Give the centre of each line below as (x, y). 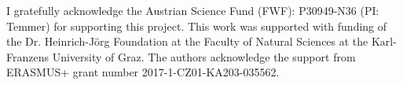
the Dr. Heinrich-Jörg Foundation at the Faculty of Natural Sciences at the (187, 41)
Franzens (27, 56)
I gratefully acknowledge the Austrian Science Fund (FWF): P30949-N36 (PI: (193, 10)
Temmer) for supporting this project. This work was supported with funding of (197, 26)
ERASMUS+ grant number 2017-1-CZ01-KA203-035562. (143, 72)
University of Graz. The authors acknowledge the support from (204, 56)
